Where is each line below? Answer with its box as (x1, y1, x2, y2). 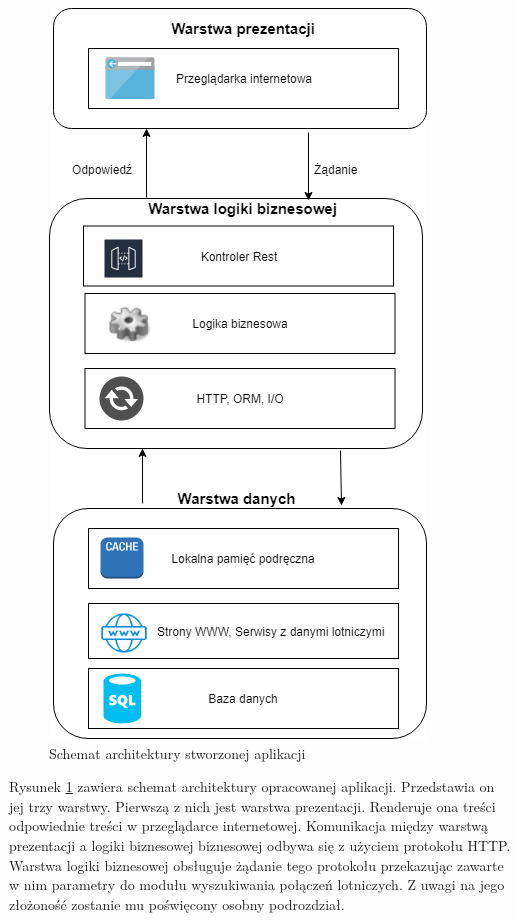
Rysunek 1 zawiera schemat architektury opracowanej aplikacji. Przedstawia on (9, 776, 495, 797)
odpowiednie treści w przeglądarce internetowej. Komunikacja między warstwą (9, 815, 489, 836)
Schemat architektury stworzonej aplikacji (49, 742, 306, 763)
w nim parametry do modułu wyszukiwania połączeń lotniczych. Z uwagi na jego (9, 874, 505, 895)
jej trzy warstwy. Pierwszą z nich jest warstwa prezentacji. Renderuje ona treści (9, 795, 496, 816)
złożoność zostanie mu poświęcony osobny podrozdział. (9, 893, 345, 914)
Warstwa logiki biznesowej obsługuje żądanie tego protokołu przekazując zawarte (9, 854, 504, 875)
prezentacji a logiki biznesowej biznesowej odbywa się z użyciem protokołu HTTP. (9, 834, 511, 855)
